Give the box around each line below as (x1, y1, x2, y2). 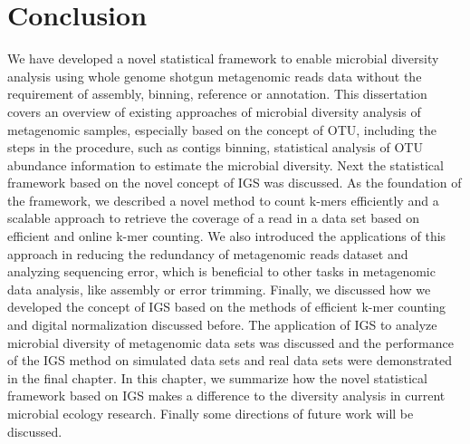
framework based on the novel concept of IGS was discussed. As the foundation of (7, 173, 462, 192)
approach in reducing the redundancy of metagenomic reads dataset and (7, 244, 408, 263)
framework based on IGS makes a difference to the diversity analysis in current (7, 386, 446, 405)
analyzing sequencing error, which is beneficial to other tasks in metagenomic (7, 262, 436, 281)
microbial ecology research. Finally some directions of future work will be (7, 404, 414, 422)
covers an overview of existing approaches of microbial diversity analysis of (7, 101, 421, 121)
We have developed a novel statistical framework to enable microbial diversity (7, 49, 439, 68)
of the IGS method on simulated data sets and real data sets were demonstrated (7, 351, 453, 370)
